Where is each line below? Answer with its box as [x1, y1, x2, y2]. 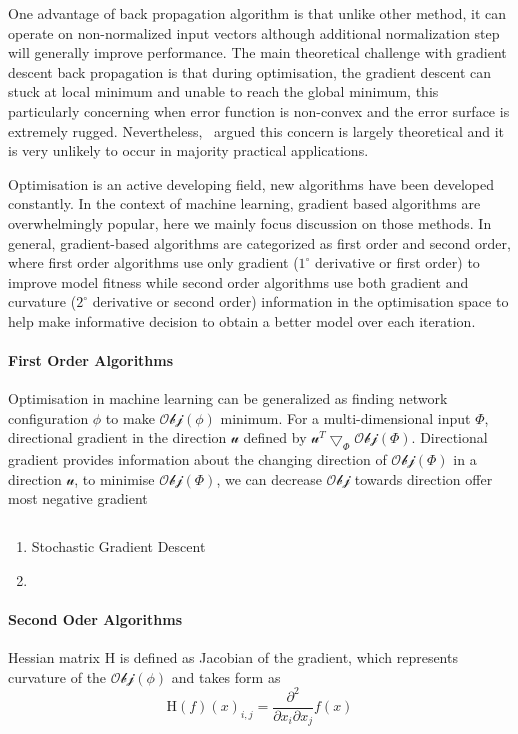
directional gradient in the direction [8, 427, 227, 448]
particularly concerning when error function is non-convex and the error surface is [8, 100, 510, 121]
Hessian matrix [8, 647, 100, 668]
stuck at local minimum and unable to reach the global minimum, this [8, 81, 439, 102]
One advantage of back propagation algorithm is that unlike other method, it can [8, 3, 507, 23]
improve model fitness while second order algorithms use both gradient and [8, 271, 469, 292]
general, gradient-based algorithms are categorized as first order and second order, [8, 232, 511, 253]
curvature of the [8, 666, 107, 687]
